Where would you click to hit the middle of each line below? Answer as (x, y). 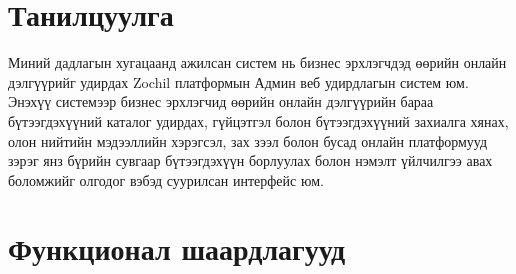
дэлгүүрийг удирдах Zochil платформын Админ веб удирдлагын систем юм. (238, 81)
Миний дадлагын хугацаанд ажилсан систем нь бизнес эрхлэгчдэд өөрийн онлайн (257, 62)
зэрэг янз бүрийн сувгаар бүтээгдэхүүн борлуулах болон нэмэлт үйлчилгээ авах (250, 160)
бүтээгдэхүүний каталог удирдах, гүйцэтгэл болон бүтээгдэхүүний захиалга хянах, (258, 120)
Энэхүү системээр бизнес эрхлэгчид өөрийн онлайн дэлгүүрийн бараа (221, 101)
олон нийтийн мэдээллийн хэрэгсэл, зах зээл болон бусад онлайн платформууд (248, 140)
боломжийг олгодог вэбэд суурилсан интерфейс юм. (166, 179)
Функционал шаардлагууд (177, 248)
